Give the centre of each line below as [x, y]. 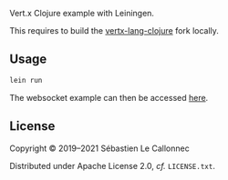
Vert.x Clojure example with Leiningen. [82, 13]
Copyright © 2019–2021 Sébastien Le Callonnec [99, 148]
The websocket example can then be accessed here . [109, 97]
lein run [26, 80]
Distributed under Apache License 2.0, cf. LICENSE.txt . [113, 165]
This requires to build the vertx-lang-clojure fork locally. [114, 30]
